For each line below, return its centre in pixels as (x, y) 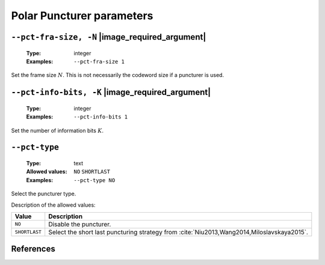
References (33, 249)
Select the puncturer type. (44, 194)
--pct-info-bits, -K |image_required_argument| (111, 92)
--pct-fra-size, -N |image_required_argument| (109, 37)
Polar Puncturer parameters (82, 16)
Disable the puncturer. (80, 224)
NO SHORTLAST (92, 172)
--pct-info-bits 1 (101, 117)
